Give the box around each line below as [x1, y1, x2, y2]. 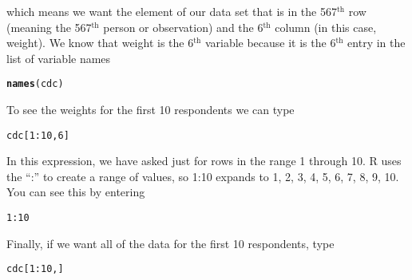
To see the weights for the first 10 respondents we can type [6, 101, 295, 118]
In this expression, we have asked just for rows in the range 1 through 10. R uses [6, 152, 402, 169]
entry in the [347, 34, 406, 51]
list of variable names [6, 49, 111, 66]
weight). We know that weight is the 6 [6, 34, 194, 51]
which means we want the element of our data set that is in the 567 [6, 3, 337, 19]
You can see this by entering [6, 183, 145, 200]
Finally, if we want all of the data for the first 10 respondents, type [6, 235, 335, 251]
